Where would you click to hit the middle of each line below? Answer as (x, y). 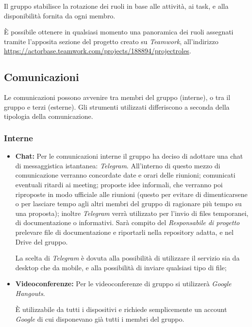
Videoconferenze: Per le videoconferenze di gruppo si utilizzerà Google (123, 284)
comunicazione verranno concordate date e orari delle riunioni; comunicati (125, 175)
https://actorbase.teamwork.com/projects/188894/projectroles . (98, 51)
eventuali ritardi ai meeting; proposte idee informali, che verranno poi (119, 184)
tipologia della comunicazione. (49, 116)
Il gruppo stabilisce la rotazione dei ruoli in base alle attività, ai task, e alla (116, 6)
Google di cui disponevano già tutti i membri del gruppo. (100, 319)
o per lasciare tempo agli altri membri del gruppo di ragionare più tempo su (128, 204)
